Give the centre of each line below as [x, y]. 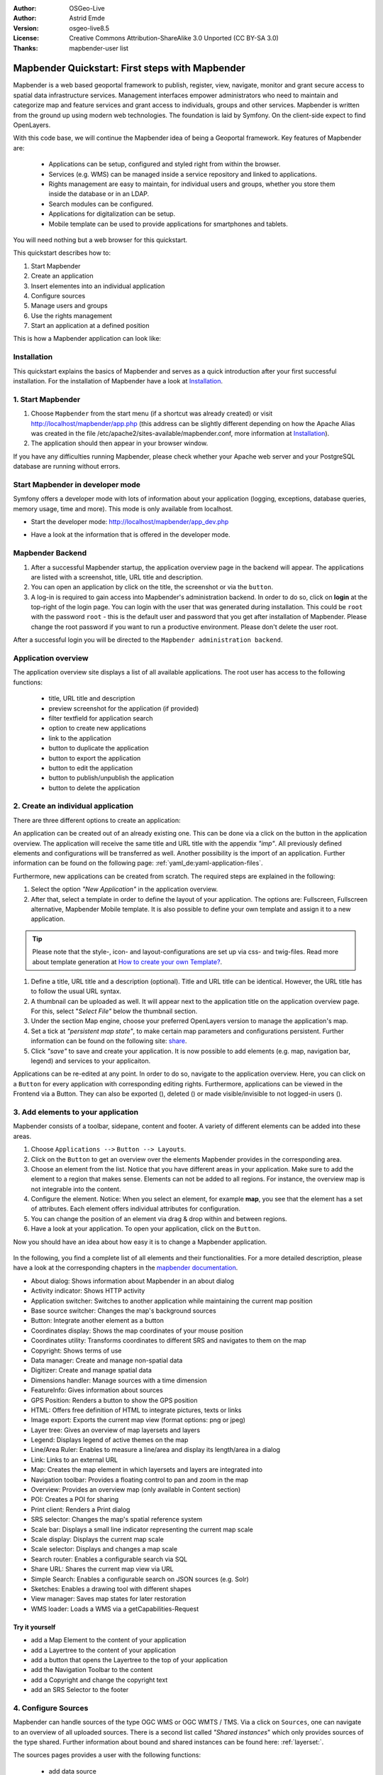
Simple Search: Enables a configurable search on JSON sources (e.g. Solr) [140, 1579]
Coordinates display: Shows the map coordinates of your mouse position [137, 1331]
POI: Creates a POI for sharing [75, 1500]
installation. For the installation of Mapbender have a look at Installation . [118, 381]
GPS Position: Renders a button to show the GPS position [114, 1400]
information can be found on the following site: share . [109, 1041]
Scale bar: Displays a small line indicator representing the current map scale [142, 1529]
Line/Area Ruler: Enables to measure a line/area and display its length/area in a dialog [155, 1450]
